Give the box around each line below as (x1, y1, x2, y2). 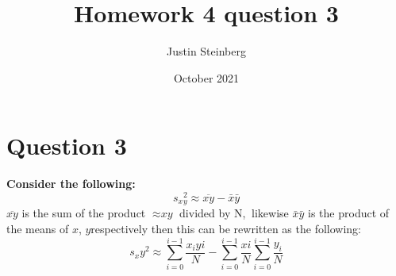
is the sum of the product (21, 205, 146, 221)
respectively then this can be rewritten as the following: (90, 220, 361, 236)
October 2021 (173, 69, 240, 86)
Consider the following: (6, 175, 136, 192)
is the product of (308, 205, 390, 221)
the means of (6, 220, 69, 236)
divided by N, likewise (179, 205, 289, 221)
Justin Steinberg (167, 43, 246, 59)
